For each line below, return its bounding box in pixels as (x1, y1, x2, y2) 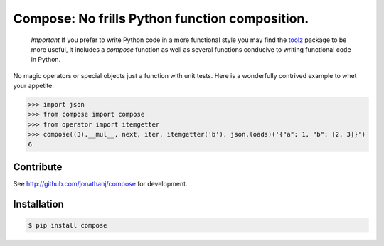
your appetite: (13, 82, 55, 90)
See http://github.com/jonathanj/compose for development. (13, 180, 188, 188)
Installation (13, 198, 64, 210)
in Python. (31, 55, 61, 64)
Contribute (13, 161, 63, 173)
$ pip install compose (28, 221, 107, 230)
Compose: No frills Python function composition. (13, 11, 309, 26)
